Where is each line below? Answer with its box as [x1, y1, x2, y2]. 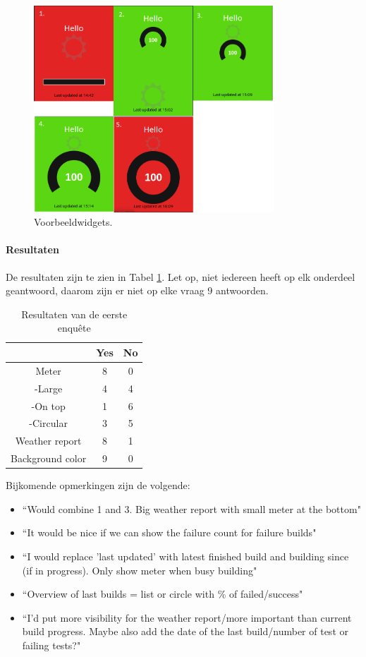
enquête [57, 320, 91, 335]
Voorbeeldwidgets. [34, 215, 113, 229]
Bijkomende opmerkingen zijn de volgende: [6, 478, 190, 493]
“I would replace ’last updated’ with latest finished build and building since [22, 548, 349, 563]
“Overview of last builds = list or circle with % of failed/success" [22, 586, 303, 601]
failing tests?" [22, 637, 81, 652]
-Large [35, 380, 63, 395]
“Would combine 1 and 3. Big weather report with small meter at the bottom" [22, 501, 361, 516]
